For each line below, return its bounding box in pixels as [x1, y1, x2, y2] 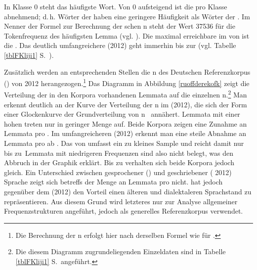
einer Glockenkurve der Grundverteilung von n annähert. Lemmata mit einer [4, 109, 240, 119]
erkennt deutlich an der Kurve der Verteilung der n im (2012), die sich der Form [4, 99, 247, 109]
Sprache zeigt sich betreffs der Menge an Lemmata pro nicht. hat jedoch [4, 177, 223, 187]
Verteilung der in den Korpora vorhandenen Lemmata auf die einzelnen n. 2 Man [4, 88, 247, 100]
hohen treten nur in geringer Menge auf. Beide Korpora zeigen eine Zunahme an [4, 118, 247, 129]
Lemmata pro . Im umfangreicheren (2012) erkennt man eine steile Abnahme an [4, 128, 246, 138]
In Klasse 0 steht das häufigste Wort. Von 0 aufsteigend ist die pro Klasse [4, 1, 227, 11]
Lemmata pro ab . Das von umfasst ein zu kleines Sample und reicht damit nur [4, 138, 244, 148]
